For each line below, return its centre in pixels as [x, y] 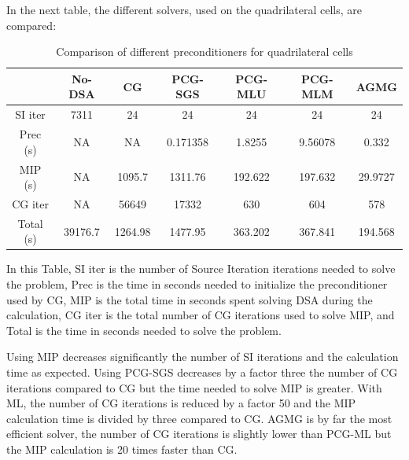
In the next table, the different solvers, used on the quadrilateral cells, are [184, 9]
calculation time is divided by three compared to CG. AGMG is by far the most [199, 418]
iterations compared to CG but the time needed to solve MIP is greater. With [194, 387]
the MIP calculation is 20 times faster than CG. [122, 449]
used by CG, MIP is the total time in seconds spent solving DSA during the [190, 299]
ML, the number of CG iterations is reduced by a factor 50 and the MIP [181, 403]
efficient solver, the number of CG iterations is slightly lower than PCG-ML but [199, 434]
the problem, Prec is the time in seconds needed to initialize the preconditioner [197, 284]
